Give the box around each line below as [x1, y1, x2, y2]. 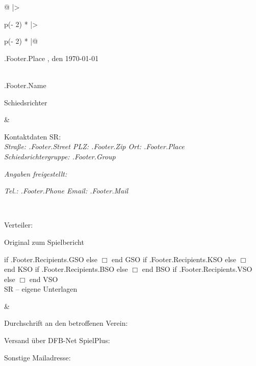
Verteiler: [4, 219, 33, 230]
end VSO [29, 273, 58, 284]
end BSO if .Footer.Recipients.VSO [142, 264, 252, 274]
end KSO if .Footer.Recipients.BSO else [4, 264, 128, 274]
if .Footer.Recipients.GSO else [4, 254, 98, 264]
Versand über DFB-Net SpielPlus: [4, 335, 110, 346]
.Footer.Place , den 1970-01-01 [4, 52, 99, 63]
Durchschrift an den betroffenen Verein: [4, 318, 128, 328]
